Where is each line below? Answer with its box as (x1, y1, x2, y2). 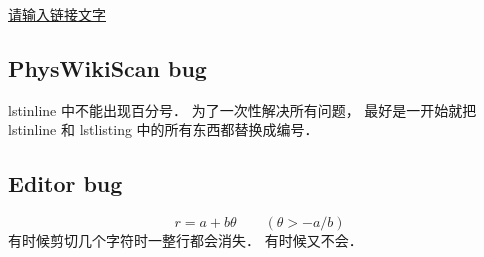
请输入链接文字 (8, 4, 106, 24)
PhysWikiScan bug (8, 52, 207, 83)
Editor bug (8, 168, 123, 199)
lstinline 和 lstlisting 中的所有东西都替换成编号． (8, 119, 319, 140)
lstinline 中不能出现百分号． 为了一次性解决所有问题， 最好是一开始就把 (8, 99, 477, 120)
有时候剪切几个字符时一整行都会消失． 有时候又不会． (8, 230, 363, 251)
